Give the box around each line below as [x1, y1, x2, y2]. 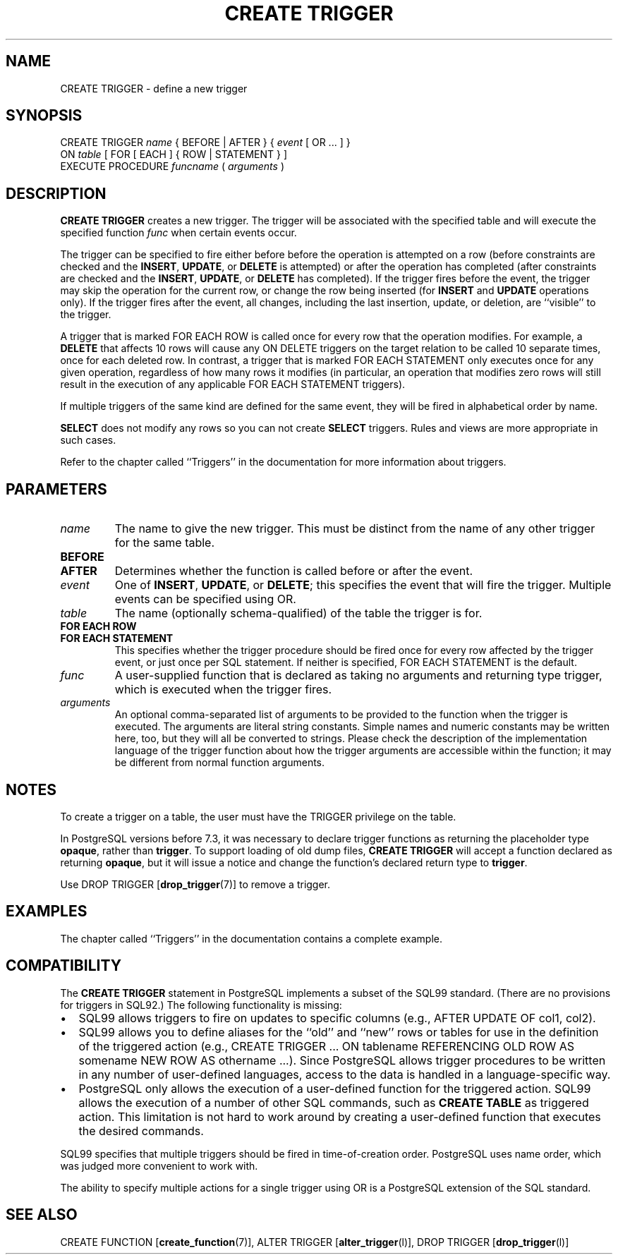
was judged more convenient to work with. [60, 1159, 258, 1172]
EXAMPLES [6, 902, 87, 921]
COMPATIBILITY [6, 957, 121, 975]
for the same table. [114, 535, 215, 550]
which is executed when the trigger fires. [114, 682, 332, 697]
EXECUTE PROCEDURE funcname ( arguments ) [60, 160, 284, 173]
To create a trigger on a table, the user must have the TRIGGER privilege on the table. [60, 810, 456, 823]
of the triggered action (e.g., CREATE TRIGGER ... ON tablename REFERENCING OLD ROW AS [78, 1038, 575, 1053]
